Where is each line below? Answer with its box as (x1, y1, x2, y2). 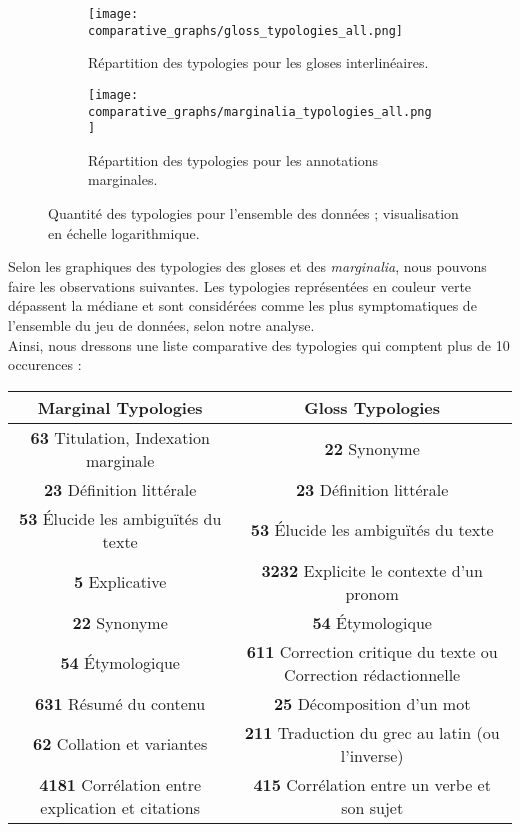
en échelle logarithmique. (48, 222, 200, 243)
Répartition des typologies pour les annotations (88, 149, 378, 170)
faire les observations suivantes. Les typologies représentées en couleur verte (8, 275, 472, 296)
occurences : (8, 354, 82, 375)
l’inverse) (340, 743, 404, 767)
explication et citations (40, 795, 200, 819)
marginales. (88, 169, 158, 190)
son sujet (341, 795, 404, 819)
